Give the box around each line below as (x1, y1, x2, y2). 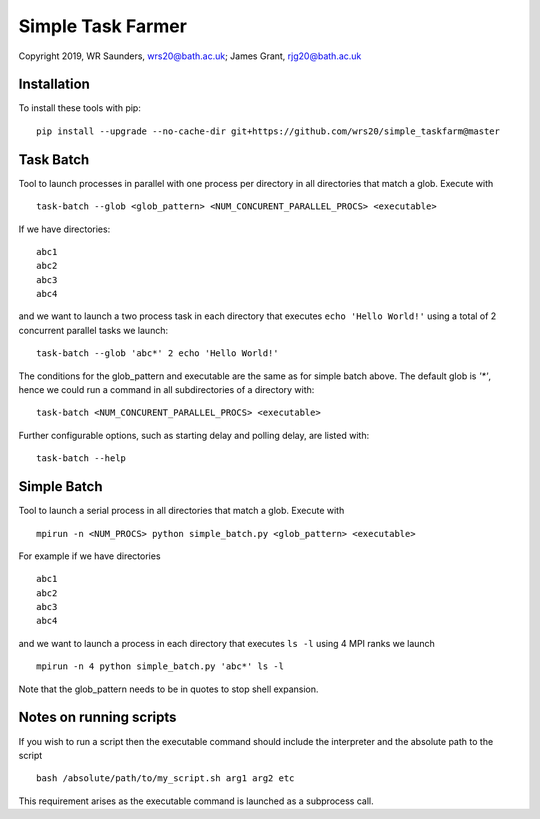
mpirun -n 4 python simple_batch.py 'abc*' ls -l (36, 661, 285, 672)
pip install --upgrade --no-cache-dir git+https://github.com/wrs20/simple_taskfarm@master (36, 125, 500, 137)
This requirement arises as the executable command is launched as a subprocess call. (18, 795, 374, 807)
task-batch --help (36, 453, 127, 464)
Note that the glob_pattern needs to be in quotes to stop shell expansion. (18, 683, 319, 695)
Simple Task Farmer (18, 15, 187, 37)
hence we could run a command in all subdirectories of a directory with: (18, 384, 315, 396)
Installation (18, 76, 90, 93)
